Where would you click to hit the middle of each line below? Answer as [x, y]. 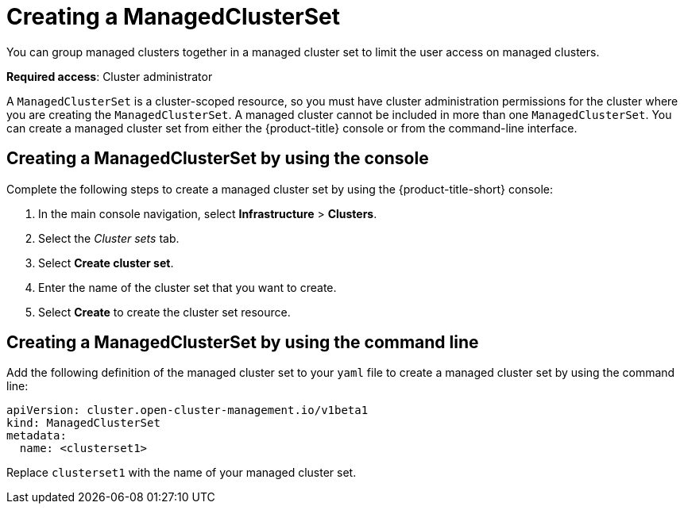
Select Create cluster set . [106, 263]
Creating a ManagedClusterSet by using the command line [243, 343]
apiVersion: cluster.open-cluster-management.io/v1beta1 [187, 410]
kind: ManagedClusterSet [83, 423]
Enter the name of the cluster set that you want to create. [187, 287]
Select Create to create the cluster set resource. [164, 312]
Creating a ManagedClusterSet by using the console [218, 159]
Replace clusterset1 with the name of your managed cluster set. [182, 473]
